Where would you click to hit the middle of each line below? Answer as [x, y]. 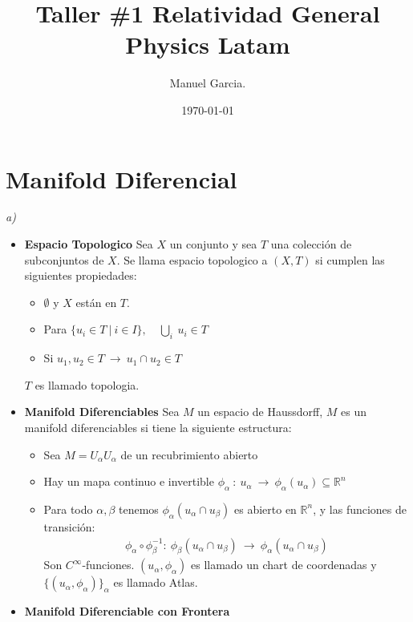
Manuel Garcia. [208, 83]
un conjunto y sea [213, 244]
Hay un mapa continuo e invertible [129, 481]
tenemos [138, 509]
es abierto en [265, 509]
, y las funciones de [360, 509]
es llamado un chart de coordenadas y [283, 565]
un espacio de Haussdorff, [260, 412]
